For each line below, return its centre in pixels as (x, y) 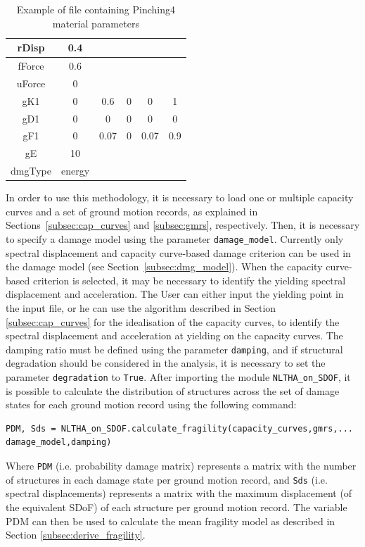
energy (75, 171)
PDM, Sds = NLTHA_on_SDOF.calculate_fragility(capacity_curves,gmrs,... (179, 428)
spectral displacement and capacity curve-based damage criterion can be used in (178, 252)
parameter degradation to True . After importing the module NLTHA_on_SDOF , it (178, 377)
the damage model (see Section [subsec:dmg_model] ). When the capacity (164, 266)
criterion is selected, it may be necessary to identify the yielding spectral (189, 280)
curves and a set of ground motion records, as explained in (132, 211)
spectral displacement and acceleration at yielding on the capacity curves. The (174, 335)
